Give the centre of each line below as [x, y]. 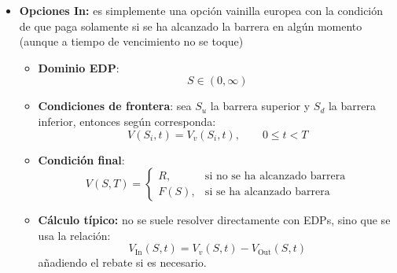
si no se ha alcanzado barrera [275, 176]
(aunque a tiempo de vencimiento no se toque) [131, 41]
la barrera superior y [260, 106]
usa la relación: [74, 235]
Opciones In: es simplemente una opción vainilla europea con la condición [201, 10]
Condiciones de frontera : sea [115, 106]
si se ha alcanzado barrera [267, 192]
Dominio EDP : [79, 67]
